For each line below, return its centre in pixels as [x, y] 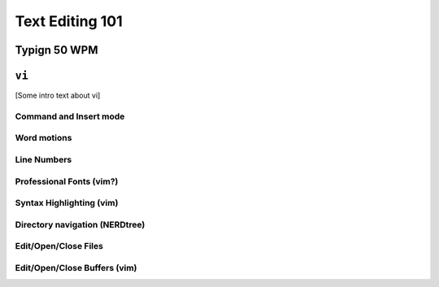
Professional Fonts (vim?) [67, 181]
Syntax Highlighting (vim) [67, 203]
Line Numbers [43, 159]
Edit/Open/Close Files [59, 246]
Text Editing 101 [69, 21]
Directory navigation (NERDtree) [80, 224]
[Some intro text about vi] [58, 96]
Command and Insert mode [70, 116]
